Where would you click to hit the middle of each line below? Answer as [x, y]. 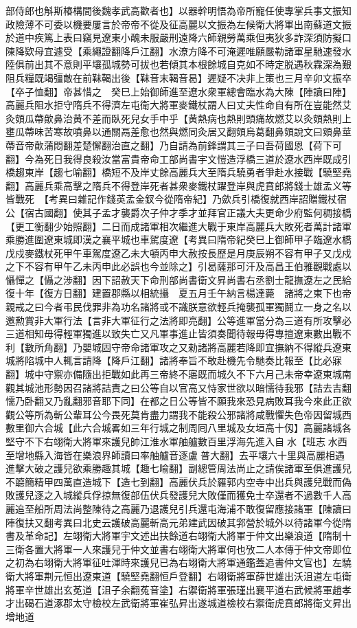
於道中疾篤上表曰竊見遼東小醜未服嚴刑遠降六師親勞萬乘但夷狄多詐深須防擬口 [178, 37]
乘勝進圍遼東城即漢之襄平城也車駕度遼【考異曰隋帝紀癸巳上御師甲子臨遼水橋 [178, 239]
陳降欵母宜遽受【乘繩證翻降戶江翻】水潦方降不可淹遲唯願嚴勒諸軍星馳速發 [174, 51]
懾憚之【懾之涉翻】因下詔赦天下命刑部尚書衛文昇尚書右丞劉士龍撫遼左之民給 [178, 279]
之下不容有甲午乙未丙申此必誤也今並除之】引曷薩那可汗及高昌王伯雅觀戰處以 [178, 266]
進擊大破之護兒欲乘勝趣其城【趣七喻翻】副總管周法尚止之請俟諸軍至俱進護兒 [178, 468]
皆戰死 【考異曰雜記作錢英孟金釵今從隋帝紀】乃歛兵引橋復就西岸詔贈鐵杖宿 [176, 199]
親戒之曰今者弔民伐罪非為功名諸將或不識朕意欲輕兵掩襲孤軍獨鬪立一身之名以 [178, 307]
